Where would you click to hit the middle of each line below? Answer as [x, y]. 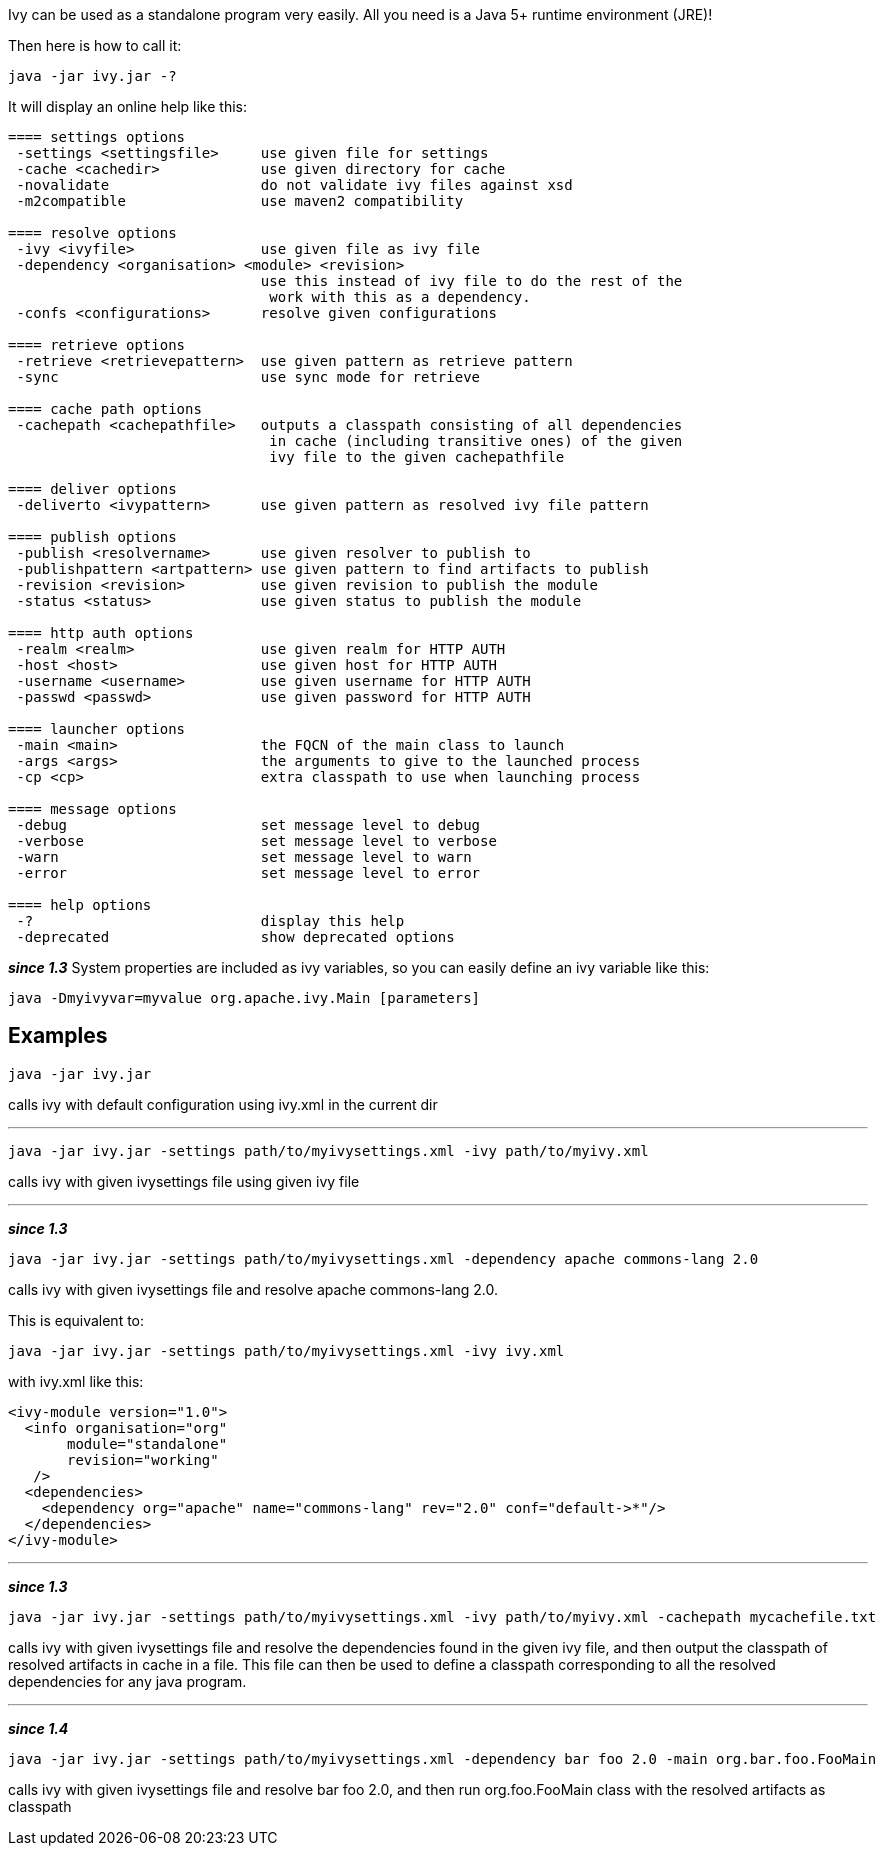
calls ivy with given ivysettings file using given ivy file [184, 1181]
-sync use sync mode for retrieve [248, 377]
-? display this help [210, 921]
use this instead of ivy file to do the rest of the [471, 281]
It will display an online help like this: [127, 106]
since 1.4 [38, 1728]
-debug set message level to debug [248, 825]
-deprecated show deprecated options [235, 937]
